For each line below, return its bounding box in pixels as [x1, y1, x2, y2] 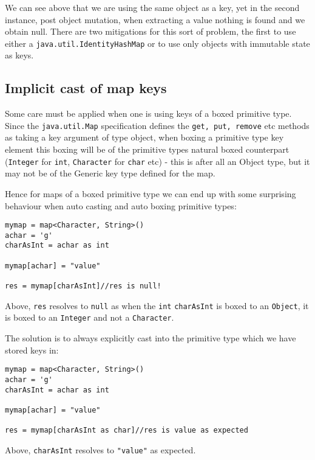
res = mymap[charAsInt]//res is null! [5, 282, 161, 291]
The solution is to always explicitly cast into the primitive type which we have [5, 332, 296, 344]
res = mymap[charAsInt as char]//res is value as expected [5, 426, 248, 435]
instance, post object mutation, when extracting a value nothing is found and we [5, 13, 305, 26]
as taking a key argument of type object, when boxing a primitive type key [5, 131, 284, 144]
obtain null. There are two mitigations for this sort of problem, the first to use [5, 25, 296, 38]
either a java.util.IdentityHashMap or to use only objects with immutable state [5, 37, 310, 49]
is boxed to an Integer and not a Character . [5, 311, 174, 324]
